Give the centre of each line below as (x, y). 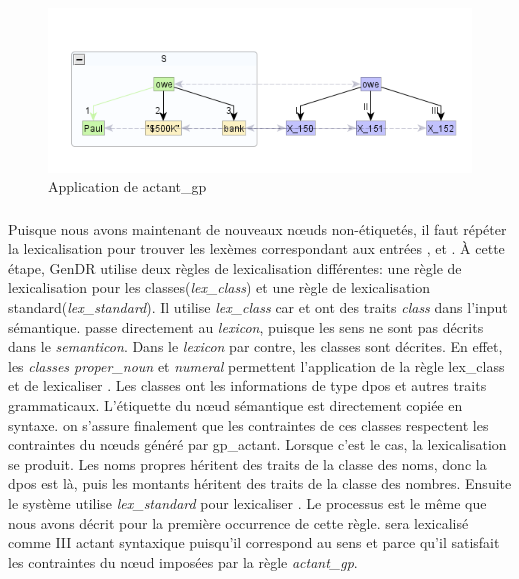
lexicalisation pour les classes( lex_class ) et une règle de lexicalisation (219, 287)
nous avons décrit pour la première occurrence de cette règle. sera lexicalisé (238, 522)
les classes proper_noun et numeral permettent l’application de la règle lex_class (256, 365)
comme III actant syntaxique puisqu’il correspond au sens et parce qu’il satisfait (254, 542)
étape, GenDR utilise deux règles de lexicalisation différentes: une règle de (235, 267)
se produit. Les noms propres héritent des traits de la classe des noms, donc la (247, 463)
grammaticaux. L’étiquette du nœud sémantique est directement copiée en (235, 404)
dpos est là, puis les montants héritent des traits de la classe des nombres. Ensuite (260, 483)
